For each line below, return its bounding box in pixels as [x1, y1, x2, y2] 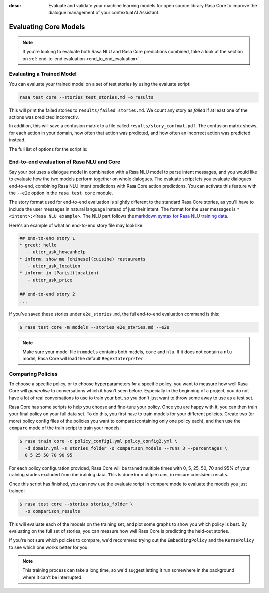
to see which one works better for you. [9, 544, 89, 550]
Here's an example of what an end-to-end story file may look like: [9, 222, 144, 228]
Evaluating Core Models [9, 23, 85, 31]
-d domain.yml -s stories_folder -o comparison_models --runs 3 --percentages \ [25, 445, 228, 451]
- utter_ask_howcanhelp [27, 249, 86, 255]
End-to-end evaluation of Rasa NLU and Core [9, 158, 121, 165]
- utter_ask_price [27, 277, 73, 283]
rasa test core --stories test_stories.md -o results [19, 94, 154, 100]
